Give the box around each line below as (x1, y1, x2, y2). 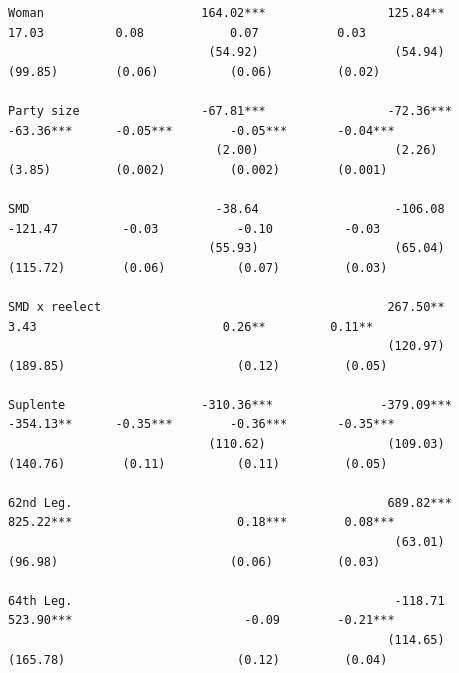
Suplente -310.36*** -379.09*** (8, 397, 452, 412)
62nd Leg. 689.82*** (8, 495, 452, 510)
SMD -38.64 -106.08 (8, 201, 445, 216)
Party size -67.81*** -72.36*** (8, 103, 452, 118)
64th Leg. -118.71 (8, 593, 445, 608)
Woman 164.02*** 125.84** (8, 6, 445, 20)
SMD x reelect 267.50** (8, 299, 445, 314)
